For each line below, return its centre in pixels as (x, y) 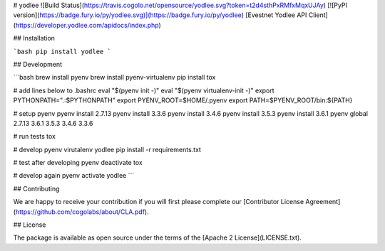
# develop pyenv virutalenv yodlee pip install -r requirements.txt (107, 149)
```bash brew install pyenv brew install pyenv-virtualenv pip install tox (114, 78)
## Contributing (36, 188)
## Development (38, 64)
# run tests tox (35, 137)
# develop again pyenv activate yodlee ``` (74, 176)
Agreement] (323, 202)
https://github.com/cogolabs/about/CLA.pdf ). (82, 212)
